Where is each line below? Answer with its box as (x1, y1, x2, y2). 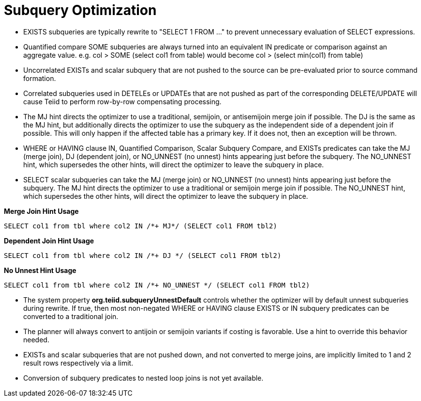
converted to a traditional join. (23, 312, 119, 321)
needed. (23, 335, 49, 344)
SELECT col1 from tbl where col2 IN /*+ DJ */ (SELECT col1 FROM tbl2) (4, 251, 282, 259)
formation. (23, 74, 56, 82)
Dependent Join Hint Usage (4, 236, 94, 245)
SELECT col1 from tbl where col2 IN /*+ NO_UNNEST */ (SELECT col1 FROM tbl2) (4, 281, 310, 289)
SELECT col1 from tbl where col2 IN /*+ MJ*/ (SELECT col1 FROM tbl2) (4, 222, 277, 230)
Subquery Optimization (4, 2, 157, 18)
